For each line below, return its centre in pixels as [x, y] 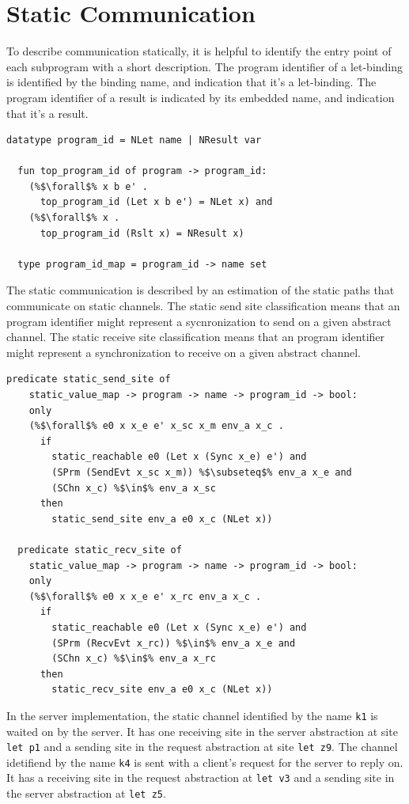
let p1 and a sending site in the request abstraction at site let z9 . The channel [202, 747]
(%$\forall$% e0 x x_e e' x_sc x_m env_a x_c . [156, 426]
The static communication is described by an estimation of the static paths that [201, 290]
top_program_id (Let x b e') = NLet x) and [156, 202]
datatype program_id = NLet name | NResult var [134, 140]
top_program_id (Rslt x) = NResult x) [142, 233]
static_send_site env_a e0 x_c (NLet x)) [162, 519]
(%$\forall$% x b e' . [88, 186]
